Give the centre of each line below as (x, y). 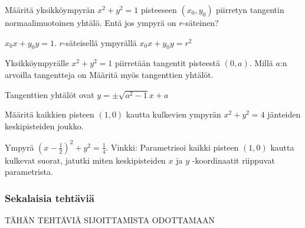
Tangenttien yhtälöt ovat (50, 94)
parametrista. (29, 172)
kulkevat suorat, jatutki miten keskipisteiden (85, 160)
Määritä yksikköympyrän (50, 9)
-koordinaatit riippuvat (233, 160)
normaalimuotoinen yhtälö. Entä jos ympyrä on (91, 22)
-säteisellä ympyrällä (100, 42)
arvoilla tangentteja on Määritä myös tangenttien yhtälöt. (109, 74)
